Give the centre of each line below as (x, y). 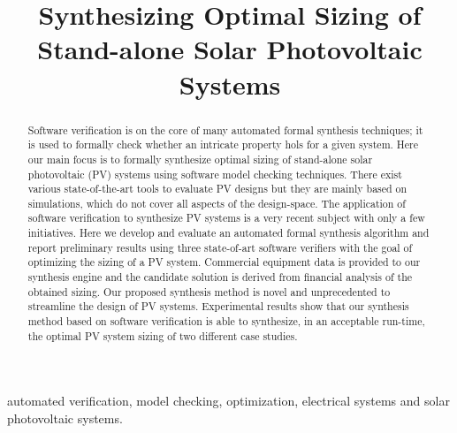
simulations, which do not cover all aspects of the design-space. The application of (217, 203)
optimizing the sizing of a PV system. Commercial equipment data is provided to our (224, 262)
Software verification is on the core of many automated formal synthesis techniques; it (225, 129)
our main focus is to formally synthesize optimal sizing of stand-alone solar (200, 159)
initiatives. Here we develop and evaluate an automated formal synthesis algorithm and (228, 233)
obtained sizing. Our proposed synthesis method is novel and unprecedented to (209, 291)
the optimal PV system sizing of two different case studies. (163, 335)
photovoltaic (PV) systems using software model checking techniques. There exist (215, 174)
